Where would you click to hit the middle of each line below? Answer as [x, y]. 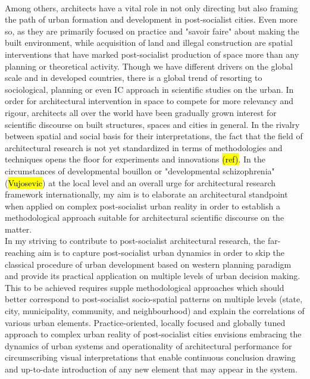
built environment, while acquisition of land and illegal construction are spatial [149, 43]
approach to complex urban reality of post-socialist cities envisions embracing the [153, 334]
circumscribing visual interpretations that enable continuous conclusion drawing [150, 357]
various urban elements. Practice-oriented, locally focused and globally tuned [145, 322]
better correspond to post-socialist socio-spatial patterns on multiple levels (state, [154, 299]
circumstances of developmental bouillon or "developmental [112, 170]
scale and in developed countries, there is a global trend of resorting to [134, 78]
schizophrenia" [249, 170]
